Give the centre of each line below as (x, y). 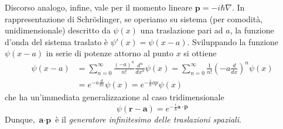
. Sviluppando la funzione (233, 41)
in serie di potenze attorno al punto (110, 53)
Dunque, (20, 119)
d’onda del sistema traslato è (57, 41)
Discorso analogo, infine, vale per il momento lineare (99, 7)
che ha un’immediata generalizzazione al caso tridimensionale (115, 96)
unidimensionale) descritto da (58, 30)
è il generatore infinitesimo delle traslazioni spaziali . (148, 119)
